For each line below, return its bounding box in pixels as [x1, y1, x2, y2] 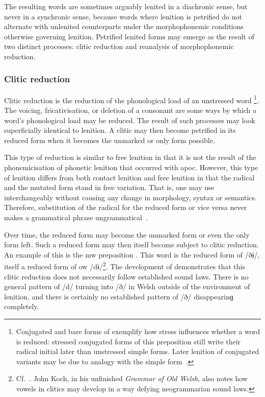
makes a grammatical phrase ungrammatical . [4, 212, 148, 222]
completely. [4, 301, 39, 312]
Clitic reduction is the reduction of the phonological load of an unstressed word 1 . [4, 93, 259, 105]
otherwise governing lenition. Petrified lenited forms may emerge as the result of [4, 31, 254, 41]
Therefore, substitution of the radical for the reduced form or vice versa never [4, 202, 247, 213]
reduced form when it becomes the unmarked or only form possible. [4, 134, 215, 145]
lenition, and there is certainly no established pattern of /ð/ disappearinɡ [4, 291, 233, 301]
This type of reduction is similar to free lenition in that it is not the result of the [4, 152, 256, 162]
